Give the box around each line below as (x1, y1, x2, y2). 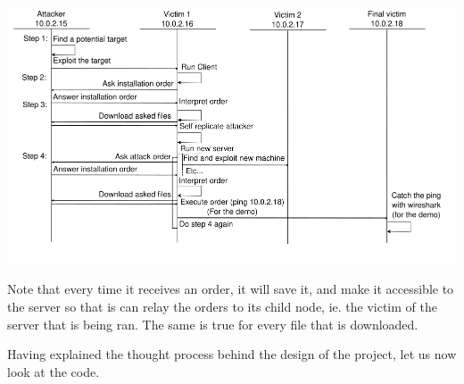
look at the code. (7, 362, 100, 380)
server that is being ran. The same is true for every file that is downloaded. (7, 314, 418, 333)
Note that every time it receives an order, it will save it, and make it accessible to (7, 280, 454, 298)
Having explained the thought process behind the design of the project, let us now (7, 345, 457, 363)
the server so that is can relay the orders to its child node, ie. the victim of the (7, 296, 437, 315)
